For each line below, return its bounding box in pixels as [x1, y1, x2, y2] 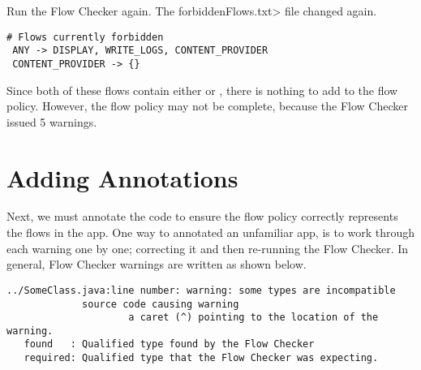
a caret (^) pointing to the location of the [128, 312, 379, 324]
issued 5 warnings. [6, 113, 97, 130]
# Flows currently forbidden [6, 31, 164, 43]
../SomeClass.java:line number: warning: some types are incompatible [6, 284, 396, 296]
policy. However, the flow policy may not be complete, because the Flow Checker [6, 97, 408, 114]
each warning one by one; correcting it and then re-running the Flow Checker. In [6, 239, 409, 256]
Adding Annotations [6, 161, 238, 194]
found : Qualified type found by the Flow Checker [24, 338, 315, 351]
